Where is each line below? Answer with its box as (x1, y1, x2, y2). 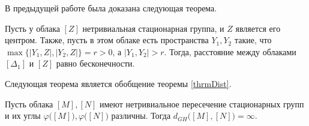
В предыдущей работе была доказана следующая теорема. (5, 2, 217, 14)
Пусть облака (5, 97, 53, 110)
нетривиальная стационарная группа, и (82, 22, 224, 34)
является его (235, 22, 281, 34)
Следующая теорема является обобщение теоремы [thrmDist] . (5, 77, 232, 89)
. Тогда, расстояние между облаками (164, 45, 296, 58)
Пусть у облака (5, 22, 60, 34)
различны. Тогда (111, 109, 171, 122)
